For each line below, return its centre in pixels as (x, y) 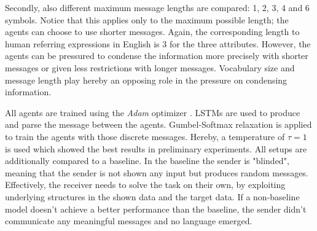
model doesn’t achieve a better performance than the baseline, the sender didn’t (156, 209)
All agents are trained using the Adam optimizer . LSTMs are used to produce (153, 112)
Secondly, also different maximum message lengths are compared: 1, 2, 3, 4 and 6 (157, 7)
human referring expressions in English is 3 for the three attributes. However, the (158, 43)
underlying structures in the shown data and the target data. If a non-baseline (152, 196)
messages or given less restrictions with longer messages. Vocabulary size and (150, 67)
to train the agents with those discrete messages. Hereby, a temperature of (145, 136)
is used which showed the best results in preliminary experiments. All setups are (156, 148)
